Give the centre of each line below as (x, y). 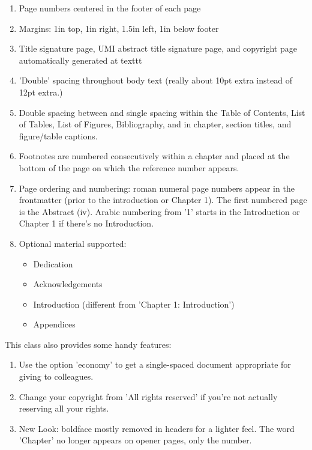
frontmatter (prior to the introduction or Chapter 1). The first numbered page (163, 200)
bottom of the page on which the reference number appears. (129, 167)
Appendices (54, 324)
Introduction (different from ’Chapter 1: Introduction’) (134, 304)
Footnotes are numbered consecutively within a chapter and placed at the (154, 156)
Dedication (53, 263)
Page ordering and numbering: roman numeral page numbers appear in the (157, 188)
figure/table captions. (58, 135)
